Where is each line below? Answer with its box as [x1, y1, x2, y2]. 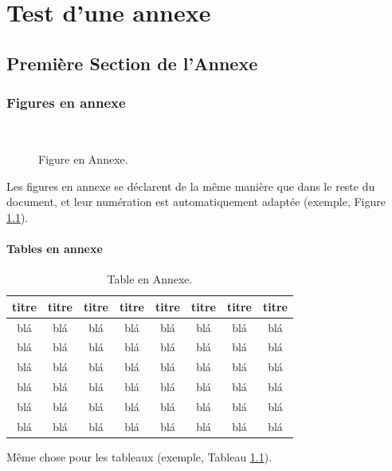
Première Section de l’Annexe [6, 50, 258, 75]
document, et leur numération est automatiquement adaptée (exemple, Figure [6, 193, 386, 210]
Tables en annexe [6, 239, 103, 256]
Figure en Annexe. [38, 150, 128, 167]
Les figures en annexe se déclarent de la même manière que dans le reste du [6, 177, 375, 194]
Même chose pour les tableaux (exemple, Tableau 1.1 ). [6, 448, 272, 465]
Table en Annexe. [107, 271, 193, 287]
